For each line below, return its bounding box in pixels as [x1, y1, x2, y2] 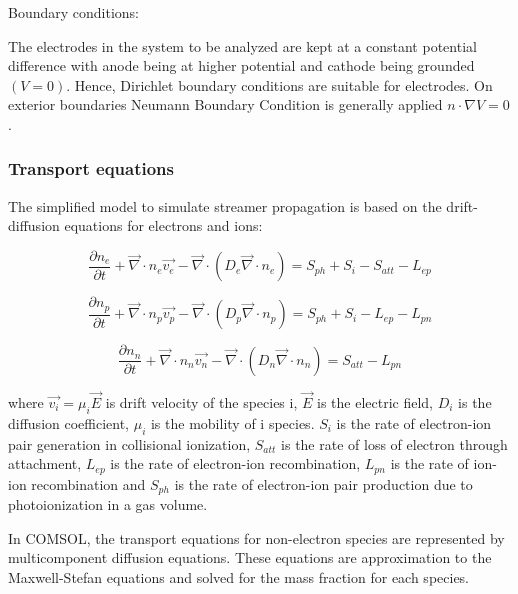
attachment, [8, 453, 82, 474]
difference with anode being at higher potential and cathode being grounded [8, 55, 475, 76]
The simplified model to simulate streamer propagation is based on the [8, 195, 442, 216]
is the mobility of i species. [150, 412, 315, 433]
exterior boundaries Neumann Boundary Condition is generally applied [8, 94, 443, 115]
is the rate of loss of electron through [281, 433, 508, 454]
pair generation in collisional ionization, [8, 433, 251, 454]
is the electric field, [317, 392, 433, 413]
